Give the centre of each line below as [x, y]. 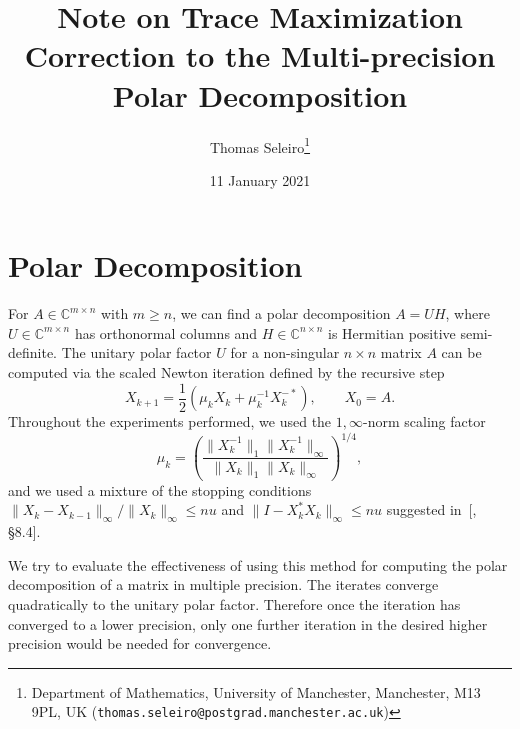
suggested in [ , [431, 509]
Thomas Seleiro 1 [260, 145]
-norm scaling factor [424, 421]
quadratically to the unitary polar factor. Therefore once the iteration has [234, 603]
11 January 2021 [260, 179]
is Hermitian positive [392, 332]
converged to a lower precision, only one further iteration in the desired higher [248, 623]
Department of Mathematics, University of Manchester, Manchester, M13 [256, 691]
